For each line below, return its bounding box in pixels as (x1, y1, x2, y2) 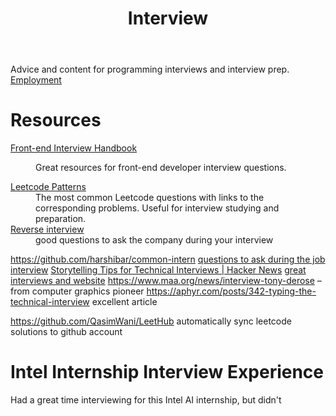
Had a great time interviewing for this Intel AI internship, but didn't (10, 394, 282, 406)
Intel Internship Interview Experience (10, 361, 325, 384)
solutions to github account (10, 326, 123, 338)
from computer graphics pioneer (10, 285, 145, 297)
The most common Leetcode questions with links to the (35, 192, 265, 204)
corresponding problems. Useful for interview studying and (35, 202, 280, 214)
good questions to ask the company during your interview (35, 234, 274, 246)
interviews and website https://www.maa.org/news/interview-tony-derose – (10, 275, 322, 287)
